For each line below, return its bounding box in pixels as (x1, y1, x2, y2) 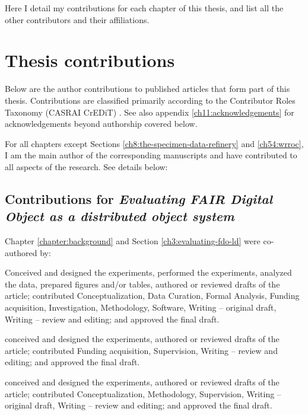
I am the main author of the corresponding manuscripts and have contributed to (5, 149, 297, 161)
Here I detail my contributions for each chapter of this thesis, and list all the (5, 2, 284, 14)
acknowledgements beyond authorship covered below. (5, 117, 198, 130)
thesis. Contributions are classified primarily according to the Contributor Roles (5, 94, 296, 106)
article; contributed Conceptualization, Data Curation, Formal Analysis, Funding (5, 289, 300, 302)
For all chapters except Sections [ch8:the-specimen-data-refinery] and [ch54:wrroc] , (5, 137, 304, 149)
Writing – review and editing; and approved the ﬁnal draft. (5, 312, 220, 325)
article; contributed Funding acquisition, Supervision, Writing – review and (5, 344, 278, 356)
